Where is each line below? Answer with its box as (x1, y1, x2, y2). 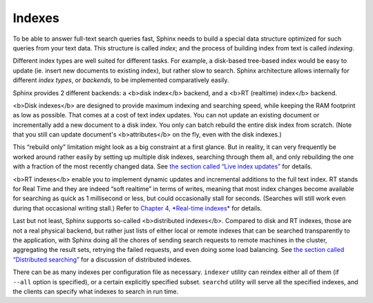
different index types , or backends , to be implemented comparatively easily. (12, 76, 229, 84)
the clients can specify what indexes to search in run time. (12, 287, 179, 295)
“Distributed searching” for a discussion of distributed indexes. (12, 255, 192, 264)
